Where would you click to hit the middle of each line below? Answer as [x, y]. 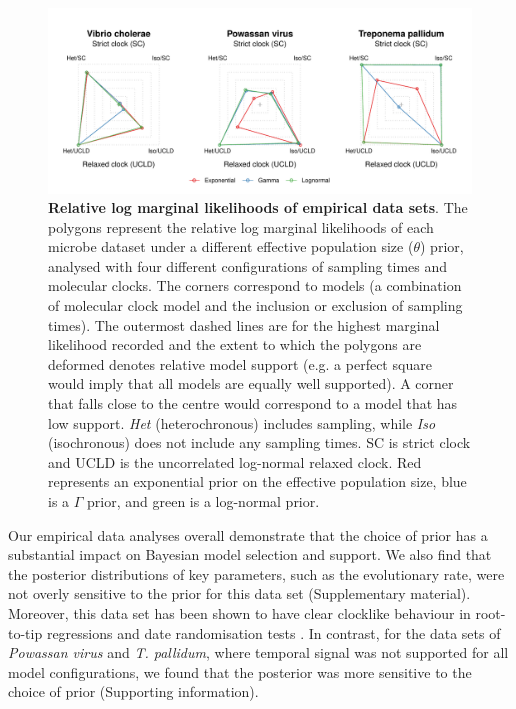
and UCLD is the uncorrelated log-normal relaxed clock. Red [235, 461]
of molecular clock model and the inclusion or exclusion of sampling [255, 305]
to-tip [25, 632]
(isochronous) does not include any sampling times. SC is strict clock [259, 442]
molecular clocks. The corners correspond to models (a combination [255, 285]
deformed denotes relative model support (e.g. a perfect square [240, 363]
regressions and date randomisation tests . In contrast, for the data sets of [273, 632]
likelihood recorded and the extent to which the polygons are [235, 344]
